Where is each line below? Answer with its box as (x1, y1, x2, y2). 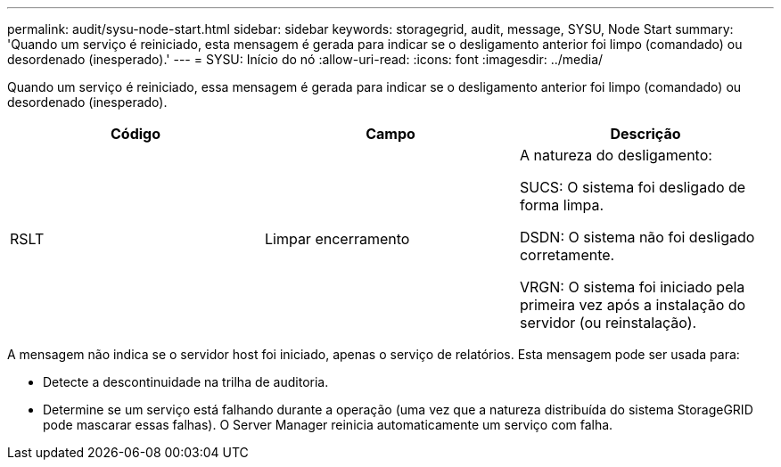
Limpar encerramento (264, 230, 410, 248)
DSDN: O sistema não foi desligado (519, 228, 755, 246)
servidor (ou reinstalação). (519, 314, 697, 332)
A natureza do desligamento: (519, 146, 712, 164)
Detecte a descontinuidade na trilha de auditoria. (43, 374, 329, 389)
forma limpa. (519, 196, 604, 214)
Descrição (610, 125, 681, 143)
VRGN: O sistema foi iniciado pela (519, 278, 745, 296)
